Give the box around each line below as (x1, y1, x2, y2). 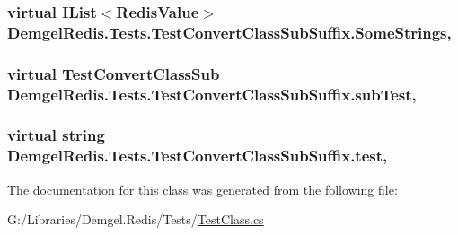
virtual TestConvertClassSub (7, 62, 220, 84)
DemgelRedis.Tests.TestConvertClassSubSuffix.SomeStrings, (7, 21, 452, 43)
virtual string (7, 124, 105, 146)
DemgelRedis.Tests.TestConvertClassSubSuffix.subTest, (7, 83, 417, 105)
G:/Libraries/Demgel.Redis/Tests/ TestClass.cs (7, 210, 264, 229)
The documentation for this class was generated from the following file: (7, 179, 398, 198)
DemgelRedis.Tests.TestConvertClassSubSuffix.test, (7, 144, 388, 167)
